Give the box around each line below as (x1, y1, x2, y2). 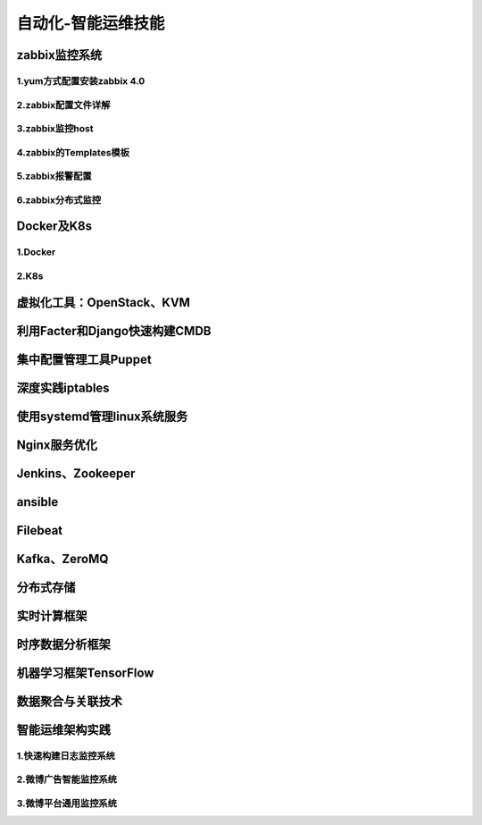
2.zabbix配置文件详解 (16, 98, 111, 111)
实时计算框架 (16, 608, 87, 623)
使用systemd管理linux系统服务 (16, 408, 188, 424)
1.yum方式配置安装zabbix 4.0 (16, 74, 145, 87)
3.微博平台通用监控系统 (16, 796, 118, 809)
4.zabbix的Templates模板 (16, 146, 129, 158)
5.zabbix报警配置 (16, 170, 93, 182)
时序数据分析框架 (16, 636, 111, 652)
